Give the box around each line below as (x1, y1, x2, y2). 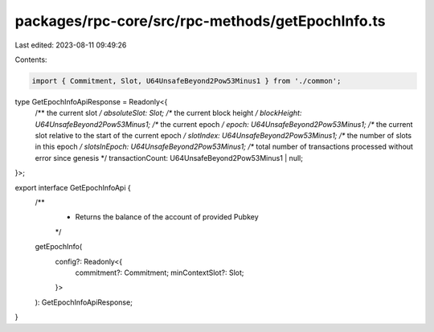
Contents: (14, 55, 47, 64)
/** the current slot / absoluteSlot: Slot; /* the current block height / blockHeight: (35, 109, 302, 118)
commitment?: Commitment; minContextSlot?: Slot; (75, 268, 244, 277)
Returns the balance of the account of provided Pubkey (75, 212, 259, 222)
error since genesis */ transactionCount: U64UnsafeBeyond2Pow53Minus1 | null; (35, 153, 303, 162)
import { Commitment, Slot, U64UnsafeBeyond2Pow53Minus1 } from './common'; (31, 76, 342, 85)
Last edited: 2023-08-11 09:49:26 (14, 40, 127, 50)
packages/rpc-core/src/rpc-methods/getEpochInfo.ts (14, 12, 386, 30)
